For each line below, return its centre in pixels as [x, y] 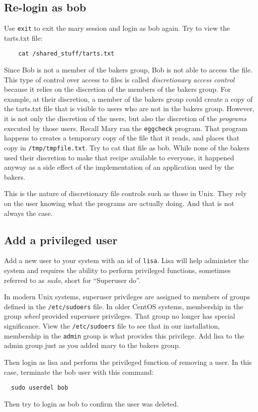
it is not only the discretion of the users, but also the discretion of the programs [125, 118]
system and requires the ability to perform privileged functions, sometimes [117, 270]
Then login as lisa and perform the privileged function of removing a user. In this [128, 362]
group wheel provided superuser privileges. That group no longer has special [120, 316]
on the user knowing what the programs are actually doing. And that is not [119, 203]
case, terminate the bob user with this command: [79, 372]
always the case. [28, 213]
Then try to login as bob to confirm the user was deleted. [91, 403]
